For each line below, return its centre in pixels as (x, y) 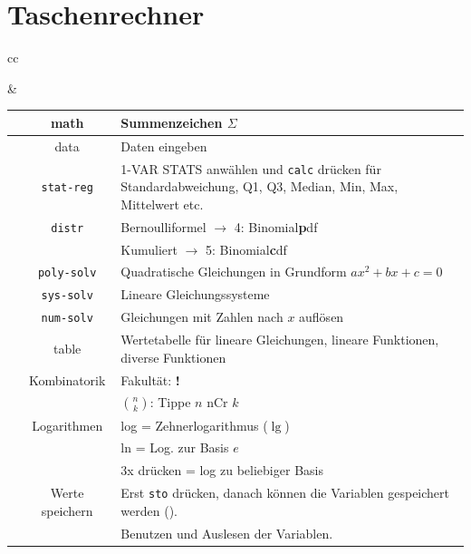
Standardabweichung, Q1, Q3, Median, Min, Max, (260, 186)
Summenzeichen (172, 122)
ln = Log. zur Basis (175, 447)
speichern (67, 510)
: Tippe (170, 402)
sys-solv (67, 296)
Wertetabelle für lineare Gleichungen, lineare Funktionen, (280, 340)
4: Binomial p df (276, 226)
